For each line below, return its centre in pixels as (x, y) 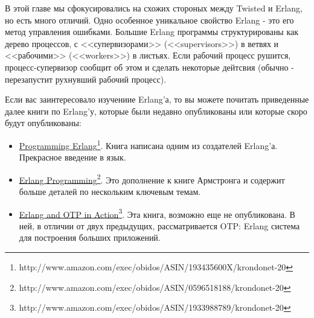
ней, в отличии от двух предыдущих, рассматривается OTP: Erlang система (159, 225)
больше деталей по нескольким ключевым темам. (110, 192)
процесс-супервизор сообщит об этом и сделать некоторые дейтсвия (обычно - (149, 67)
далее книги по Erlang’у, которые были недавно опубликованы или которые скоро (156, 111)
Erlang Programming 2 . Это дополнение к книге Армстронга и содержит (152, 179)
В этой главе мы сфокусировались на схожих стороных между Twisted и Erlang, (154, 8)
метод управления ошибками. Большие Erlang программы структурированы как (152, 32)
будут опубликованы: (43, 123)
